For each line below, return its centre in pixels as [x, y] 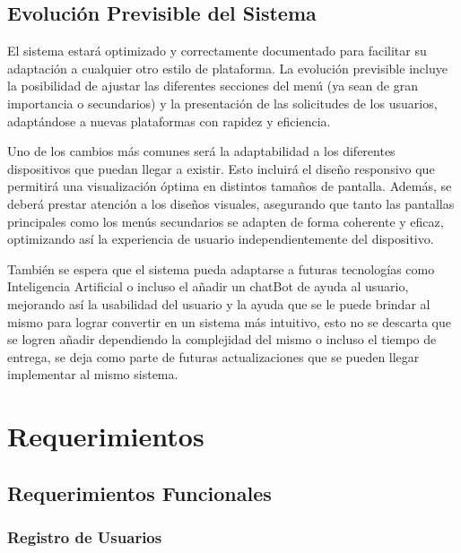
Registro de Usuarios [85, 536]
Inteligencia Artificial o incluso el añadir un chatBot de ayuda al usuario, [208, 286]
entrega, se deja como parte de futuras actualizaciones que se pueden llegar [213, 356]
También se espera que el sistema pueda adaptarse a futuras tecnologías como [221, 268]
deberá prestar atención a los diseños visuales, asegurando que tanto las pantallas [231, 203]
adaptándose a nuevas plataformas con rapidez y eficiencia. [169, 121]
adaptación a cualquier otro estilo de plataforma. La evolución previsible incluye [227, 68]
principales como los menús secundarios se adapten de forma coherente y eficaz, [226, 221]
